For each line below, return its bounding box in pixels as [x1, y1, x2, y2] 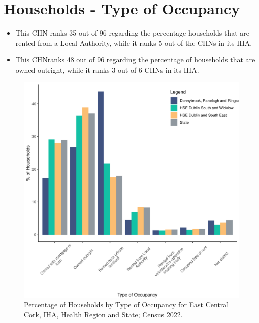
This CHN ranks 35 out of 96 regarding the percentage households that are [15, 27, 249, 38]
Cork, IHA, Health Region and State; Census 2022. [24, 309, 183, 319]
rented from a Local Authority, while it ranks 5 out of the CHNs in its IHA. [15, 37, 252, 48]
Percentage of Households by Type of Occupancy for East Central [24, 299, 229, 310]
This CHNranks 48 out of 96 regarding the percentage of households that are [15, 54, 255, 65]
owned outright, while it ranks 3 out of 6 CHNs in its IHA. [15, 64, 199, 75]
